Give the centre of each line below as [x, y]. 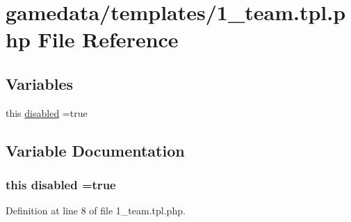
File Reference [108, 39]
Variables [40, 83]
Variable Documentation [95, 150]
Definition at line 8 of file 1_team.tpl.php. [96, 211]
